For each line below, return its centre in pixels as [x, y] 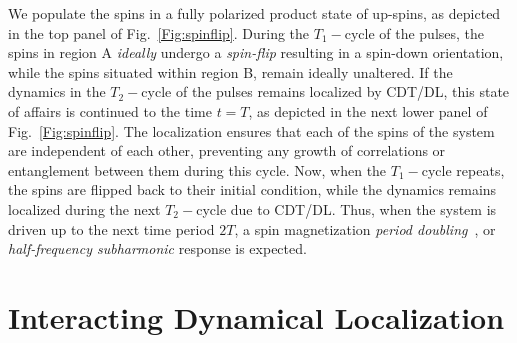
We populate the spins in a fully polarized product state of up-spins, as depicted [254, 13]
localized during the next [84, 208]
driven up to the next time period [111, 228]
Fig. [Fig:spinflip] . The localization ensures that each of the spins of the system [251, 130]
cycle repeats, [463, 169]
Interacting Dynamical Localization [256, 316]
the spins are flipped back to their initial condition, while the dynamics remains [252, 189]
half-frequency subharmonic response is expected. [157, 248]
